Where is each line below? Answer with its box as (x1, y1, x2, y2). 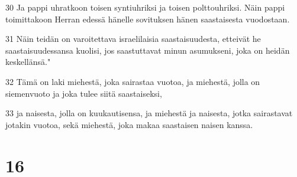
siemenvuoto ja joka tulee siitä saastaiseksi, (5, 87, 162, 99)
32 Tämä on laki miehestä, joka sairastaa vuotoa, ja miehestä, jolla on (5, 75, 260, 87)
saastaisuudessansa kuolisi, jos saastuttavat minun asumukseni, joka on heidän (5, 44, 290, 56)
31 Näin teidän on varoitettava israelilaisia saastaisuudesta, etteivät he (5, 32, 261, 45)
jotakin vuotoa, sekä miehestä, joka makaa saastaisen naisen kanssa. (5, 118, 253, 130)
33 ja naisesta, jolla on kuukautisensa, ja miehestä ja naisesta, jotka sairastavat (5, 107, 293, 119)
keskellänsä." (5, 55, 51, 68)
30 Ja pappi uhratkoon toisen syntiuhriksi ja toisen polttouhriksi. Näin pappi (5, 1, 285, 13)
